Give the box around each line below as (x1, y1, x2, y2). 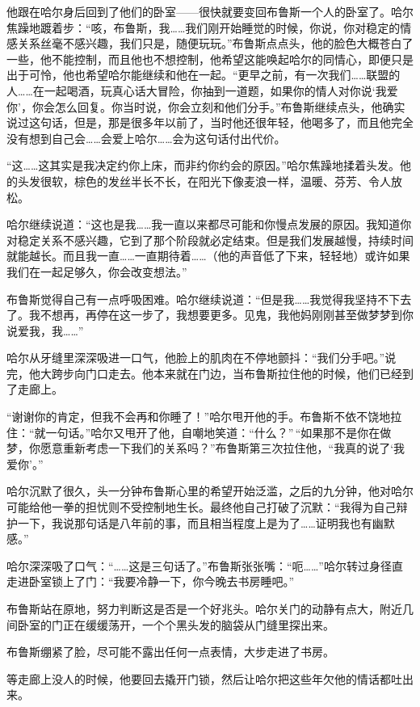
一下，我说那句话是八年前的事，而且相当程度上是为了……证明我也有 (17, 514, 372, 531)
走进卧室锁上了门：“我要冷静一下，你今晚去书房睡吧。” (6, 573, 295, 590)
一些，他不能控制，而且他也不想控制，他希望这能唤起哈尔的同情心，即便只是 (6, 50, 414, 67)
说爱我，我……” (6, 322, 84, 339)
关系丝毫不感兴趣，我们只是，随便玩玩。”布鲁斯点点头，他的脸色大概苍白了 (17, 35, 414, 52)
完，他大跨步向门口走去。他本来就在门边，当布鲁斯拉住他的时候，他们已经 (6, 364, 402, 381)
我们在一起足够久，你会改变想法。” (6, 263, 187, 280)
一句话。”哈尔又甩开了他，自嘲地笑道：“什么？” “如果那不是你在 (45, 423, 380, 440)
